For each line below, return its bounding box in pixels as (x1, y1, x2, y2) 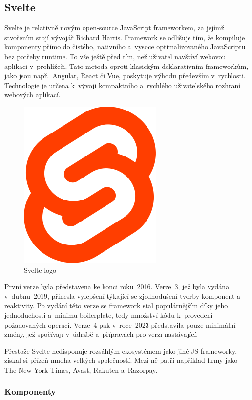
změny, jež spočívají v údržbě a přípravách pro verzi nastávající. (4, 329, 198, 339)
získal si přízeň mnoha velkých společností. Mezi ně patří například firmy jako (4, 355, 238, 365)
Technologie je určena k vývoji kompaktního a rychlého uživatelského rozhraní (4, 80, 241, 90)
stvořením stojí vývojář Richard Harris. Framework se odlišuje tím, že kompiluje (4, 32, 245, 42)
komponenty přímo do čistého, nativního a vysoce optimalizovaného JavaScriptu (4, 42, 246, 52)
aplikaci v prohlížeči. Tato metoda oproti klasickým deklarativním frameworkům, (4, 61, 249, 71)
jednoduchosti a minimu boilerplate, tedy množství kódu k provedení (4, 310, 213, 320)
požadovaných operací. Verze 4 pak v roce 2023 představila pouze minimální (4, 319, 236, 330)
